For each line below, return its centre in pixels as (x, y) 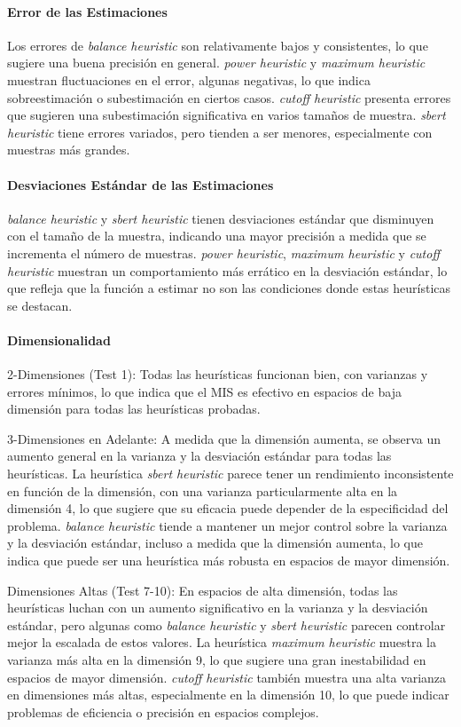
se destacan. (40, 305)
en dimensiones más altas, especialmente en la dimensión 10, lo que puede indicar (228, 695)
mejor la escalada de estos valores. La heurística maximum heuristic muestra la (222, 642)
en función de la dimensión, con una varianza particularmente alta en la (203, 490)
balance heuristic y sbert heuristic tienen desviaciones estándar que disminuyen (221, 218)
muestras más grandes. (69, 150)
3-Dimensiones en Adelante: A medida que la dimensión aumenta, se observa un (224, 438)
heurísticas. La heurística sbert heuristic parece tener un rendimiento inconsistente (230, 474)
